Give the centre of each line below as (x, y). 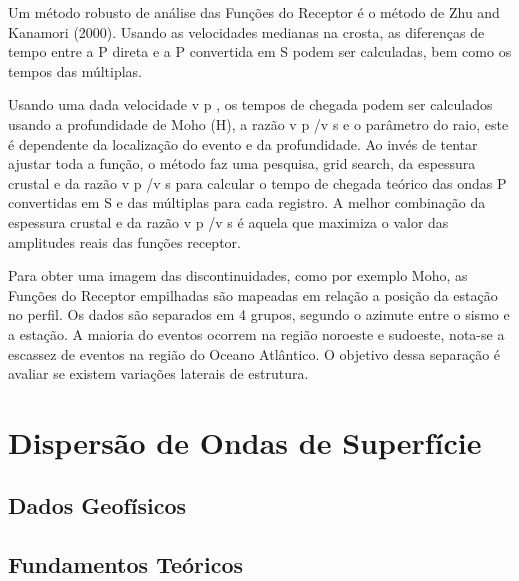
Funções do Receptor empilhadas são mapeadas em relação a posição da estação (253, 294)
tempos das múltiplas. (75, 70)
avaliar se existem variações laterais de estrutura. (158, 373)
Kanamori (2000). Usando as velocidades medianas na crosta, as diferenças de (246, 31)
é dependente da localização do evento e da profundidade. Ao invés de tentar (243, 143)
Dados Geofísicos (97, 505)
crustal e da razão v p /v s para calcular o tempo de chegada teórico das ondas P (257, 182)
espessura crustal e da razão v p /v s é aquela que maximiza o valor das (228, 221)
